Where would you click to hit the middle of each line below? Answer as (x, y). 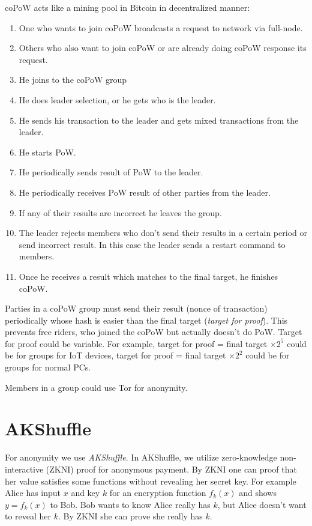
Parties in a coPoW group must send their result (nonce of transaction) (136, 308)
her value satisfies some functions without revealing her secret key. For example (151, 481)
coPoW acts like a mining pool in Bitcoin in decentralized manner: (127, 7)
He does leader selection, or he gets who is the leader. (117, 99)
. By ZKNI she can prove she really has (130, 516)
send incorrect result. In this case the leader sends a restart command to (152, 244)
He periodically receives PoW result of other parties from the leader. (145, 192)
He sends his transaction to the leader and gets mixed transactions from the (159, 120)
